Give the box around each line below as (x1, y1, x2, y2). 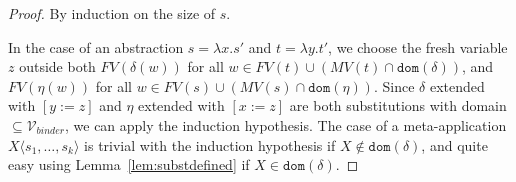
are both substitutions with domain (289, 95, 507, 116)
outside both (19, 56, 96, 77)
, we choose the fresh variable (328, 36, 508, 57)
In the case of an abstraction (8, 36, 184, 57)
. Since (373, 75, 415, 96)
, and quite (421, 134, 488, 155)
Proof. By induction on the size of (8, 3, 216, 23)
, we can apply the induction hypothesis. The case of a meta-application (64, 114, 507, 135)
